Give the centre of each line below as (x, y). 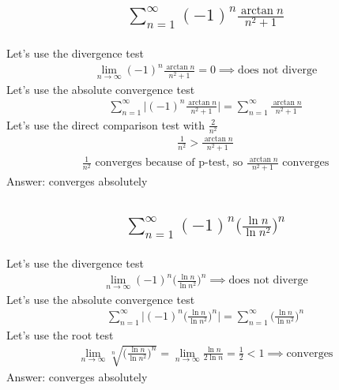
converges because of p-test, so (169, 163)
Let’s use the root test (60, 334)
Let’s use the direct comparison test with (105, 124)
